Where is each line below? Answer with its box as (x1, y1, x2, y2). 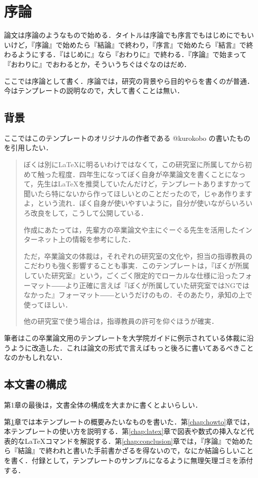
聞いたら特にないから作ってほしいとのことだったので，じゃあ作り (23, 188, 239, 198)
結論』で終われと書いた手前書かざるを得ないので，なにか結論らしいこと (17, 445, 254, 456)
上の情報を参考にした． (58, 234, 135, 244)
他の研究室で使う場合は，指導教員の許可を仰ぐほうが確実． (23, 316, 218, 326)
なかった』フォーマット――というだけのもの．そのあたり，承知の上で (23, 290, 253, 300)
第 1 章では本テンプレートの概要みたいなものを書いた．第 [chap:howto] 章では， (4, 416, 254, 426)
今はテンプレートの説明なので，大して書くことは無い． (4, 85, 184, 96)
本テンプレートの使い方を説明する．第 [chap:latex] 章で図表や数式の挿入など (4, 426, 247, 436)
